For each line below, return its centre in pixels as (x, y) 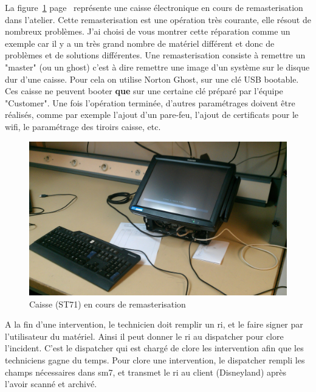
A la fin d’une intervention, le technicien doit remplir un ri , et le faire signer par (154, 324)
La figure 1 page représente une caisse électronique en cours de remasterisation (154, 7)
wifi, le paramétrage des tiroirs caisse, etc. (83, 126)
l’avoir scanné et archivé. (51, 384)
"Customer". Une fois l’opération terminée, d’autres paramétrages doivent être (150, 102)
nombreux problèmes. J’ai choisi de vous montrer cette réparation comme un (148, 31)
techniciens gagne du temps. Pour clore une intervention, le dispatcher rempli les (155, 359)
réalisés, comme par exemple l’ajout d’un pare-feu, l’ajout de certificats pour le (152, 115)
